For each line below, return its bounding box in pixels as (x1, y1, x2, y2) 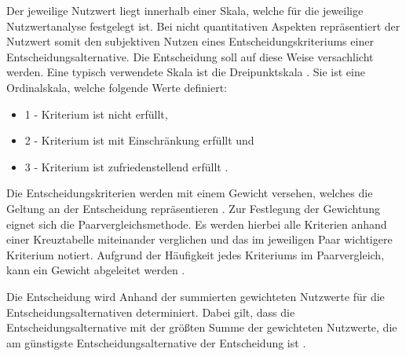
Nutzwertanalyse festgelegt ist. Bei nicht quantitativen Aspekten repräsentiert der (6, 17, 401, 34)
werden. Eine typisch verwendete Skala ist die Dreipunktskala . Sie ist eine (6, 64, 365, 80)
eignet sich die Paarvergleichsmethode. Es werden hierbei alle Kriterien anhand (6, 215, 387, 232)
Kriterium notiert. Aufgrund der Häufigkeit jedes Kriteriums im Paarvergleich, (6, 246, 385, 262)
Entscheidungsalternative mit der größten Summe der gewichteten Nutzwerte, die (6, 319, 397, 336)
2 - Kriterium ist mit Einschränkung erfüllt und (24, 132, 254, 149)
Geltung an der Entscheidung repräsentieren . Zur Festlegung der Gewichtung (6, 200, 380, 216)
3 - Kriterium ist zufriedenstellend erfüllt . (24, 158, 229, 174)
